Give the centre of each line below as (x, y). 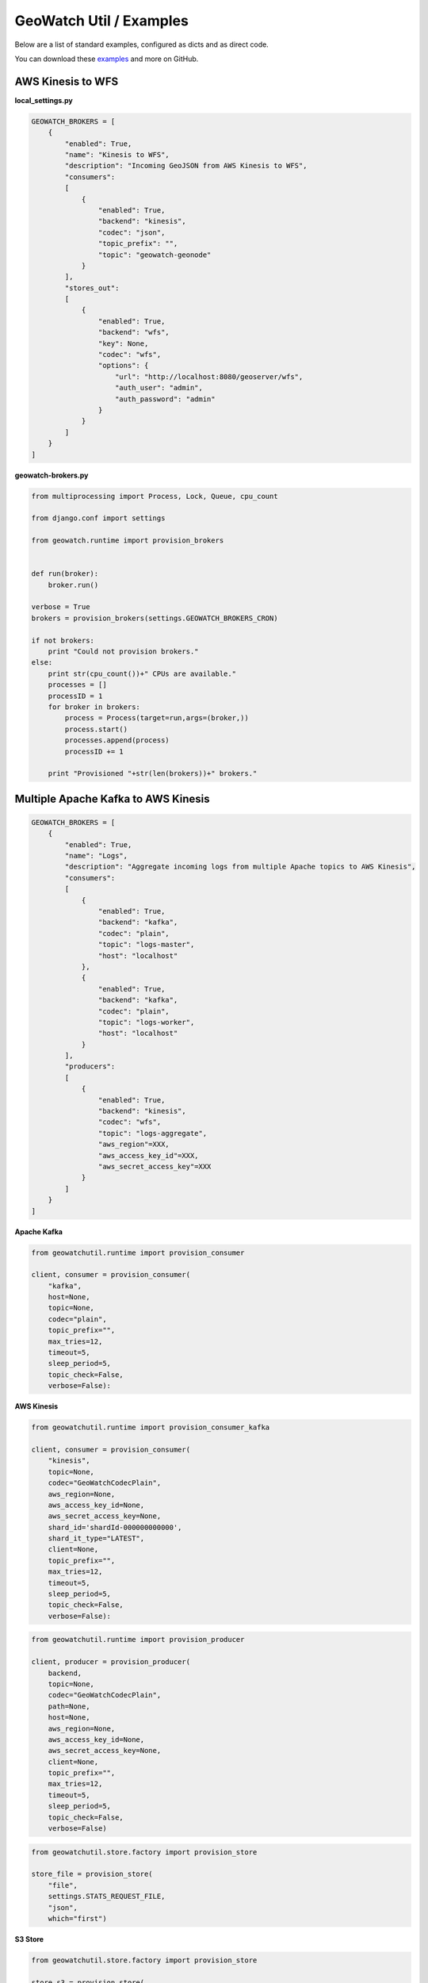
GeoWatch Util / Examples (102, 21)
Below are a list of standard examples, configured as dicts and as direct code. (141, 44)
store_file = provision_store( (92, 1874)
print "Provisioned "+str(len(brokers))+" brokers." (153, 774)
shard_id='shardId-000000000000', (115, 1527)
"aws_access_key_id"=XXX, (148, 1155)
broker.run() (73, 585)
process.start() (96, 729)
